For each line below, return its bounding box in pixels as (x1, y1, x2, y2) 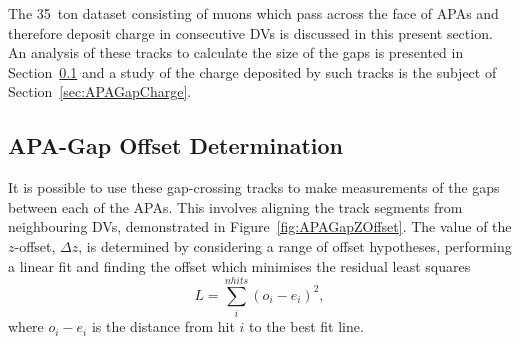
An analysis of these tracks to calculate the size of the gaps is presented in (8, 42, 464, 63)
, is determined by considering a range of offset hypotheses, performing (78, 235, 512, 256)
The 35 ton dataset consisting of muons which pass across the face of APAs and (8, 3, 499, 23)
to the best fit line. (249, 316, 364, 337)
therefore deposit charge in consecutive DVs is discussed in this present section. (8, 22, 493, 43)
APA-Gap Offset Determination (8, 130, 344, 161)
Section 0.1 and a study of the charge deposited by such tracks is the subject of (8, 61, 497, 82)
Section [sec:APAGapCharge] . (8, 81, 192, 102)
